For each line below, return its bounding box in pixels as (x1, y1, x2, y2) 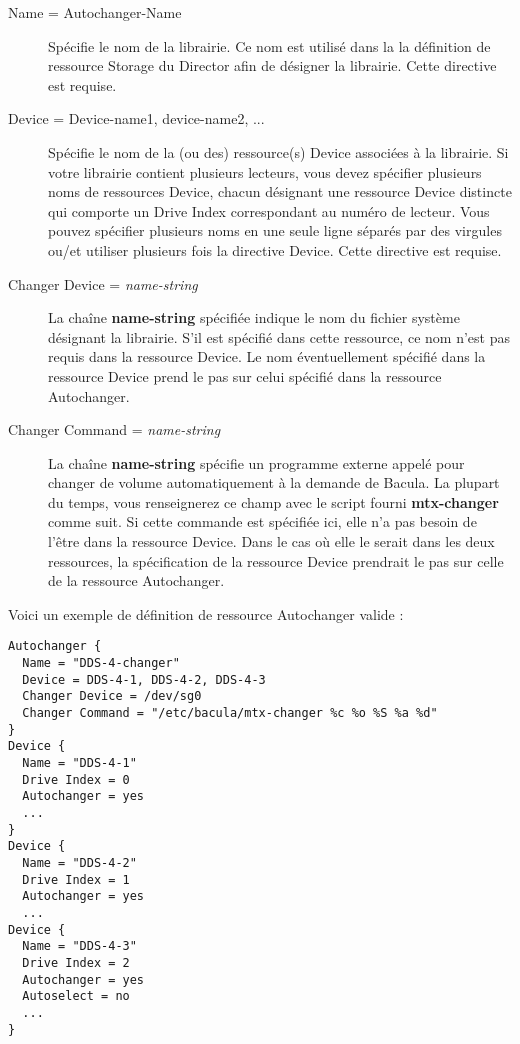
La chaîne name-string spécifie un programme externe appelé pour (48, 452, 465, 473)
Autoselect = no (22, 989, 130, 1004)
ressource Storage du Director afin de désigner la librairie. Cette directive (48, 55, 497, 76)
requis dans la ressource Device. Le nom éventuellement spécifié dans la (48, 346, 486, 367)
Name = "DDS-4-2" (22, 855, 137, 870)
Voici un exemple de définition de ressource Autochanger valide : (8, 603, 404, 624)
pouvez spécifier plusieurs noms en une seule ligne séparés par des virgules (48, 220, 502, 241)
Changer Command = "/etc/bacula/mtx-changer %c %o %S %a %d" (22, 706, 438, 721)
